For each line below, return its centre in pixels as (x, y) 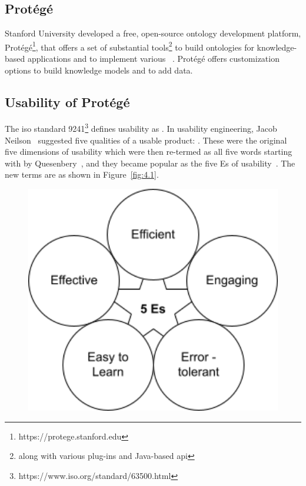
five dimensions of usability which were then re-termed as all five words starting (149, 152)
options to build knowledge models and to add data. (99, 70)
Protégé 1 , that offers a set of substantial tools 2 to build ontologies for (129, 46)
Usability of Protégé (67, 101)
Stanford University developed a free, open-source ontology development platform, (153, 33)
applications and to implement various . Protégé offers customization (153, 59)
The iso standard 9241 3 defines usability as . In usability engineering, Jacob (141, 128)
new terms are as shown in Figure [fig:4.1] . (82, 174)
